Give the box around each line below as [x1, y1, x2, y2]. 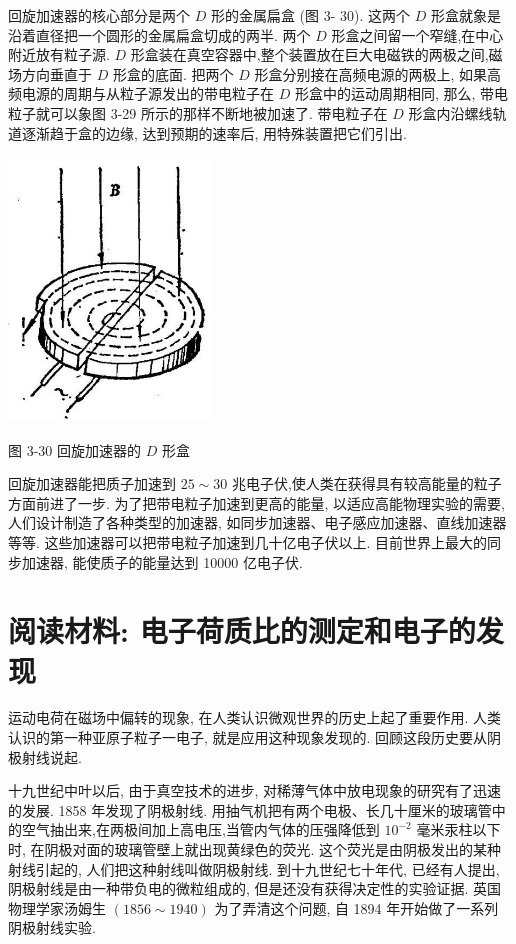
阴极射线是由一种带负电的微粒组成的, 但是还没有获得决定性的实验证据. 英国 [8, 878, 502, 899]
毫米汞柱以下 [416, 819, 501, 840]
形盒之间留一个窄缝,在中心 [331, 24, 504, 45]
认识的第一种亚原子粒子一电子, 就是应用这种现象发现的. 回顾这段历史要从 [8, 727, 488, 748]
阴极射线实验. [8, 917, 96, 938]
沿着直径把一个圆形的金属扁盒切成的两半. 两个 [8, 24, 311, 45]
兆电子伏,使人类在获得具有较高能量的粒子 [231, 473, 502, 494]
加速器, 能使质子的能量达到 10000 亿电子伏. [21, 551, 303, 572]
